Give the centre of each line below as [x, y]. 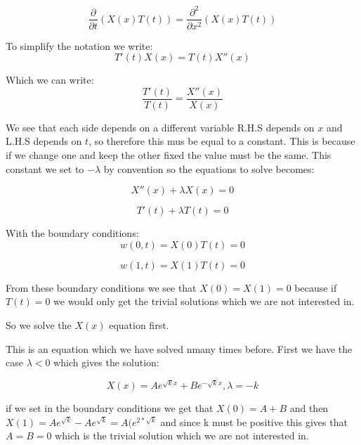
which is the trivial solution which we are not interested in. [182, 436]
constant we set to [45, 168]
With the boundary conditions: [72, 233]
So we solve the [39, 324]
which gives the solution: [106, 362]
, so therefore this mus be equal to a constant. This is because [222, 141]
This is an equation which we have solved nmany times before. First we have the [179, 348]
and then [309, 408]
